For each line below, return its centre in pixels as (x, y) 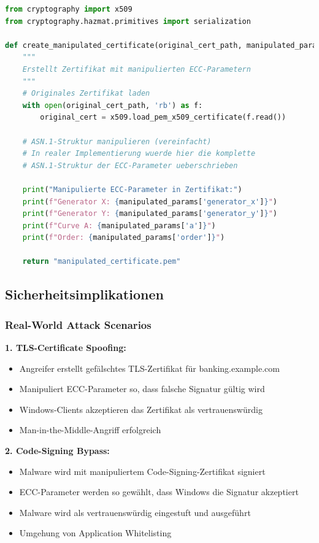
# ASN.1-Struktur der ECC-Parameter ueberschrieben (130, 165)
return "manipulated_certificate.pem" (102, 262)
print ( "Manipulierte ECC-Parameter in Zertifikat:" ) (132, 189)
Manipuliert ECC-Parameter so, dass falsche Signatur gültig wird (142, 389)
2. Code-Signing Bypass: (57, 451)
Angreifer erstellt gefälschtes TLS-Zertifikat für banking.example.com (149, 368)
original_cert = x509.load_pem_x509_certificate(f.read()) (163, 117)
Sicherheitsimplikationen (84, 294)
